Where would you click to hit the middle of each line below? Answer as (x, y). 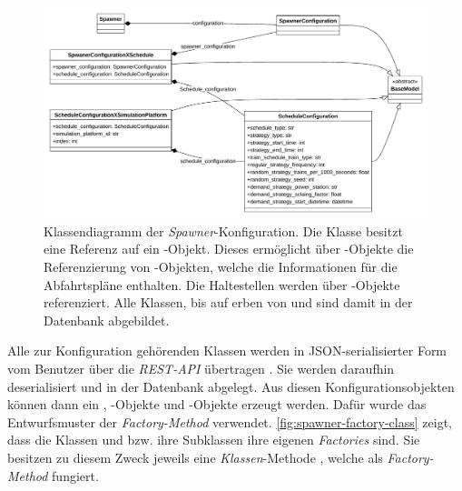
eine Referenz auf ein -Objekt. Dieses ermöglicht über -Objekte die (229, 249)
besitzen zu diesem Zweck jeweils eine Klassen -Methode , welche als (195, 457)
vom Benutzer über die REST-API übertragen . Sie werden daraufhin (201, 369)
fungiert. (75, 475)
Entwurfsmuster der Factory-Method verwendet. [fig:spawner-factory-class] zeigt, (230, 421)
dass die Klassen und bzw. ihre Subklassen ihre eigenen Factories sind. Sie (214, 440)
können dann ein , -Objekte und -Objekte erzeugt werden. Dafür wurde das (217, 404)
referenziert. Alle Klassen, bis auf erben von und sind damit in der (228, 302)
